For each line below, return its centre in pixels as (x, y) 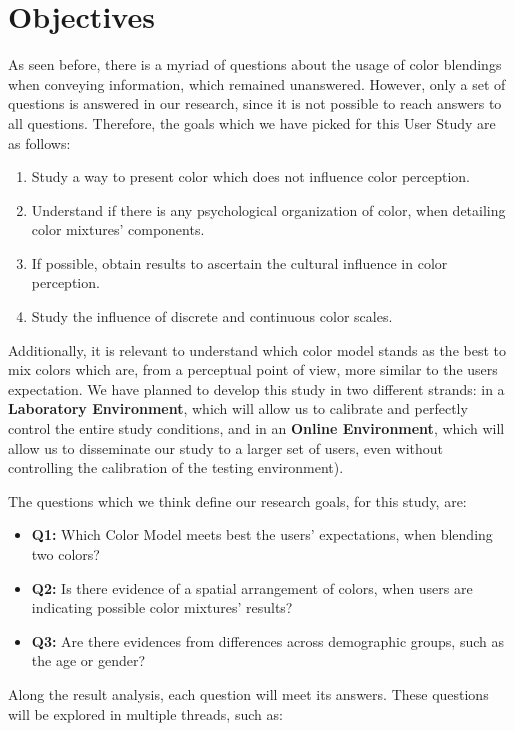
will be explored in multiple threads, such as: (145, 713)
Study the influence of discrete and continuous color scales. (212, 316)
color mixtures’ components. (118, 229)
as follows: (39, 142)
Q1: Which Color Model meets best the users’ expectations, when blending (262, 534)
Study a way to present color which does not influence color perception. (250, 176)
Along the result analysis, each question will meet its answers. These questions (248, 693)
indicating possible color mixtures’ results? (162, 607)
